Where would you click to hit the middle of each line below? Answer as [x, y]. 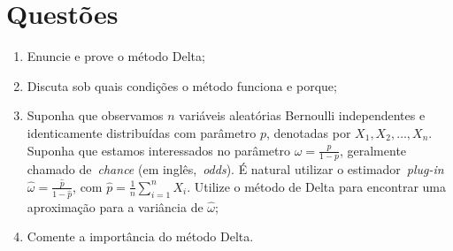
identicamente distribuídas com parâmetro [142, 132]
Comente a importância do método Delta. [140, 236]
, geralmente [373, 150]
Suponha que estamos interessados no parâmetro [159, 150]
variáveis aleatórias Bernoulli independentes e [302, 115]
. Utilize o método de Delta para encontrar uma [316, 186]
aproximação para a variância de [115, 206]
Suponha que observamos [95, 115]
